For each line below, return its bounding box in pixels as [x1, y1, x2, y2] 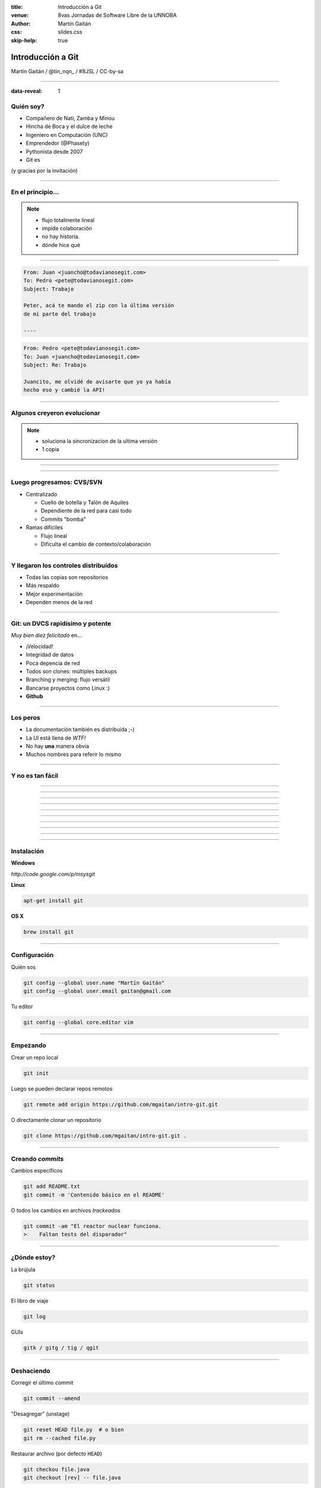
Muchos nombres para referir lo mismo [26, 751, 122, 758]
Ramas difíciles [26, 524, 64, 531]
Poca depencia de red [26, 659, 80, 667]
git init [23, 1070, 49, 1077]
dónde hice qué [42, 241, 80, 248]
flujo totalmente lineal [42, 216, 95, 223]
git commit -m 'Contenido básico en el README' [23, 1191, 165, 1198]
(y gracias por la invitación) [11, 167, 78, 174]
